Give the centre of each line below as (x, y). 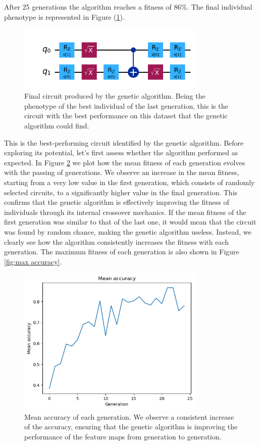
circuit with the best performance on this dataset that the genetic (126, 116)
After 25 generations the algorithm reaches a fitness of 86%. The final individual (128, 7)
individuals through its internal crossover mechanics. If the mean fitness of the (125, 212)
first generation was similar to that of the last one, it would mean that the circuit (130, 222)
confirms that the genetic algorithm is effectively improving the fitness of (117, 202)
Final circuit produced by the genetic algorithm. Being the (115, 96)
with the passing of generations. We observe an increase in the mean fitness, (122, 172)
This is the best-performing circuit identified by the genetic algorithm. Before (124, 142)
